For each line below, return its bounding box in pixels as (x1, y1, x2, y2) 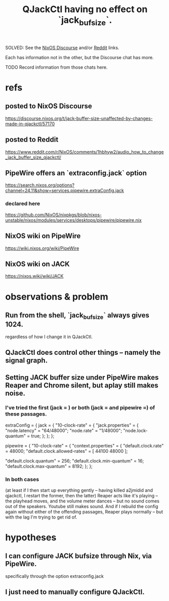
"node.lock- (123, 427, 148, 433)
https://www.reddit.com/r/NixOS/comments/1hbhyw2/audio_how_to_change (5, 149, 164, 155)
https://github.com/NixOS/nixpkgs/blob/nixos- (5, 211, 102, 218)
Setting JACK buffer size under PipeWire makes (5, 373, 159, 382)
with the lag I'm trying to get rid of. (5, 514, 77, 520)
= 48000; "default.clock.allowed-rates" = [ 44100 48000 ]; (5, 448, 128, 454)
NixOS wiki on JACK (5, 259, 70, 268)
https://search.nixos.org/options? (5, 182, 75, 188)
